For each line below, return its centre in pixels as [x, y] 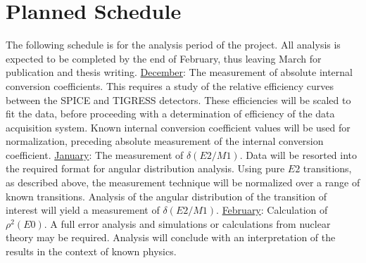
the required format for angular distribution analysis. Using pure [145, 168]
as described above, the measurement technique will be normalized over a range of [183, 182]
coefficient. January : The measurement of [95, 154]
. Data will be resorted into [298, 154]
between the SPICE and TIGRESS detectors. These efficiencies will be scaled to [178, 100]
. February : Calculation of [272, 210]
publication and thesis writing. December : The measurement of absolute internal [179, 72]
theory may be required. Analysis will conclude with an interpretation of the [171, 237]
